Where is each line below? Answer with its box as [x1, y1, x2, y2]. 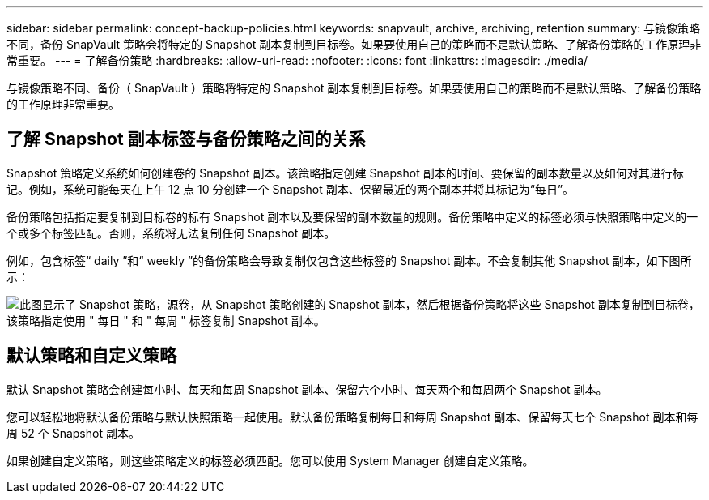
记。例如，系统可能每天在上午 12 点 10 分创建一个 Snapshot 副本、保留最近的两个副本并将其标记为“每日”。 [6, 182, 575, 196]
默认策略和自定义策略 [6, 345, 176, 366]
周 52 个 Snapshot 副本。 [6, 425, 140, 440]
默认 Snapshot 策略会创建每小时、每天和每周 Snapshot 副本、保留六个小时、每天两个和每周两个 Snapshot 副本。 [6, 382, 608, 396]
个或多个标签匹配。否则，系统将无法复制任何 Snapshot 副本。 [6, 225, 336, 240]
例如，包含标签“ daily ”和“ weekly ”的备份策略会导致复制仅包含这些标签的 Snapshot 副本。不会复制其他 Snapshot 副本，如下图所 [6, 253, 692, 267]
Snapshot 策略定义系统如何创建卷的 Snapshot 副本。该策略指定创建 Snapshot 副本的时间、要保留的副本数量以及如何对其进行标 [6, 165, 684, 180]
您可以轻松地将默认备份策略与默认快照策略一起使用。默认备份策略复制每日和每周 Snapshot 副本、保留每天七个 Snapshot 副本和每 [6, 409, 698, 424]
